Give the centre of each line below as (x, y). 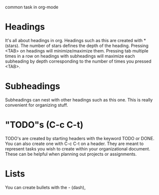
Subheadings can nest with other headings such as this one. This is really (79, 99)
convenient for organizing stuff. (37, 105)
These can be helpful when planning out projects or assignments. (71, 154)
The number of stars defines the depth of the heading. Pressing (84, 46)
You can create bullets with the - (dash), (45, 187)
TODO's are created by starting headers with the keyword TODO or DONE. (80, 138)
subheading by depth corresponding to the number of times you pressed (78, 61)
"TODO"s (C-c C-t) (44, 125)
